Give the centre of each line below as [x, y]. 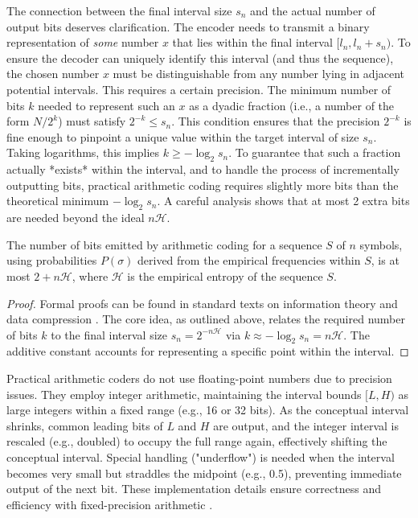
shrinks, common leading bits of [85, 425]
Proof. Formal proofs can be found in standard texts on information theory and [202, 303]
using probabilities [52, 260]
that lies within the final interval [252, 42]
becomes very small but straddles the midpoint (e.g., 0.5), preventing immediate [204, 473]
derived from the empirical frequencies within [249, 260]
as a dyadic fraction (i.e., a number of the [292, 105]
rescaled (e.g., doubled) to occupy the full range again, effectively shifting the [197, 441]
